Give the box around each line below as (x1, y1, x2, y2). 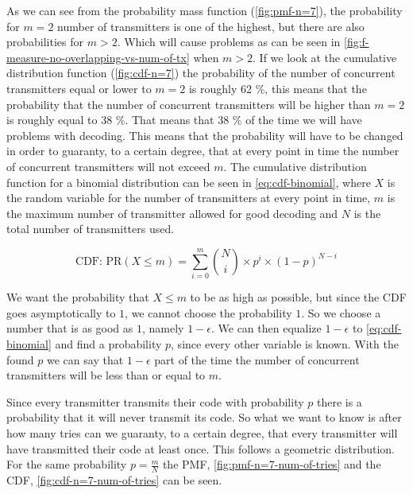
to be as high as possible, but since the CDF (190, 289, 407, 305)
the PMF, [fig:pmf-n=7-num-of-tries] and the (162, 456, 381, 473)
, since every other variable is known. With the (171, 336, 399, 352)
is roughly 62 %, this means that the (188, 80, 367, 96)
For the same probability (6, 456, 127, 473)
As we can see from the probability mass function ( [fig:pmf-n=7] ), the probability (6, 2, 403, 18)
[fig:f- (344, 33, 369, 50)
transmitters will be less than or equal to (6, 367, 206, 383)
